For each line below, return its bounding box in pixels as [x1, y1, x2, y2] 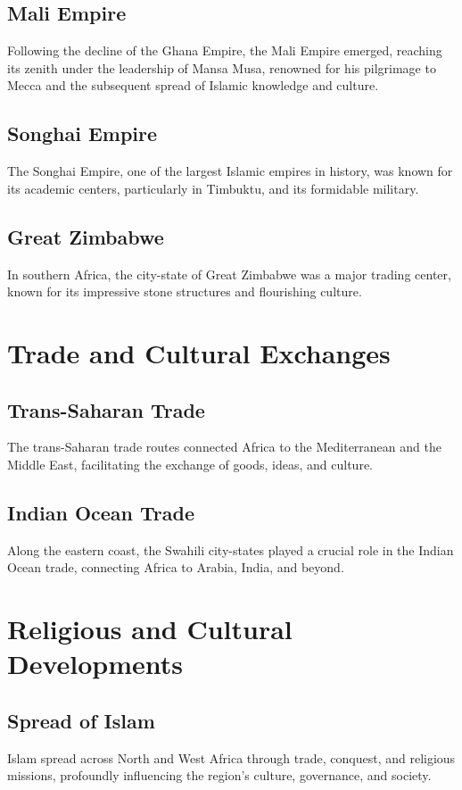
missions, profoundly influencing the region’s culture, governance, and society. [7, 766, 432, 785]
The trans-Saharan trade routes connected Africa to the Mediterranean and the [7, 437, 441, 456]
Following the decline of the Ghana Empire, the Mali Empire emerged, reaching [7, 41, 442, 60]
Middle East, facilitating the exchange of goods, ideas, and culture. [7, 454, 374, 473]
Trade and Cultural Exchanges [7, 334, 391, 370]
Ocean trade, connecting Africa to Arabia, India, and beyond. [7, 558, 344, 577]
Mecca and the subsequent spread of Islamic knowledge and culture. [7, 76, 379, 95]
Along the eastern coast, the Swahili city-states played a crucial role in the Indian [7, 540, 454, 559]
